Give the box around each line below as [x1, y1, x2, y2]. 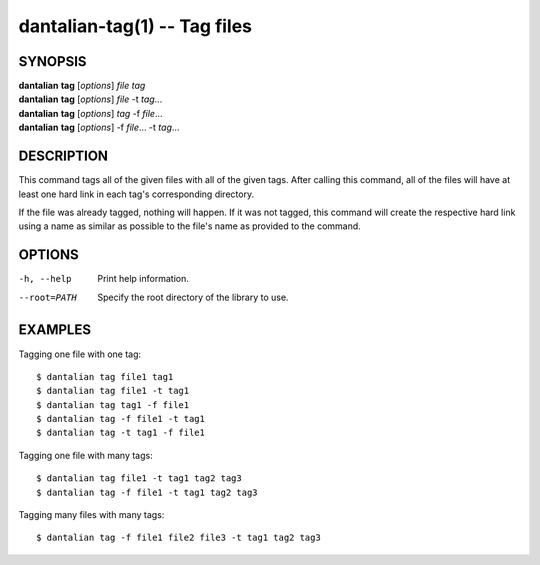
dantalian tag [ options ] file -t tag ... [18, 93, 163, 105]
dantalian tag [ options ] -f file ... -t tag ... [18, 121, 180, 134]
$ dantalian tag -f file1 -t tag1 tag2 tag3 [36, 486, 259, 498]
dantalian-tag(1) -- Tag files [18, 15, 253, 37]
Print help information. [97, 273, 189, 285]
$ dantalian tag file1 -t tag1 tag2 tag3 [36, 473, 242, 484]
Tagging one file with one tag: [18, 348, 142, 360]
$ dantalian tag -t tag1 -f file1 [36, 427, 205, 439]
